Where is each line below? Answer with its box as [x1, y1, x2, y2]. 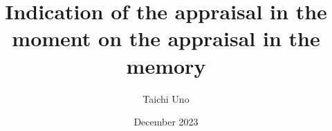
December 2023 [133, 114, 199, 129]
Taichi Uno [142, 91, 190, 105]
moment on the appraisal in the [12, 24, 320, 52]
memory [126, 51, 206, 79]
